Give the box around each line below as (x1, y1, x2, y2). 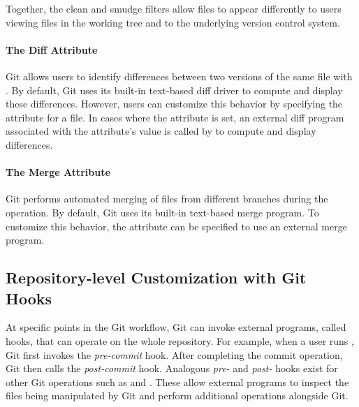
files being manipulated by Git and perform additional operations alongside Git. (6, 388, 349, 403)
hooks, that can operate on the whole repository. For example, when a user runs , (6, 333, 354, 348)
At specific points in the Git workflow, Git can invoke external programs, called (6, 320, 346, 334)
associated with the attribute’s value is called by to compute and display (6, 124, 316, 138)
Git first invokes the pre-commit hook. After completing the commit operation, (6, 347, 343, 362)
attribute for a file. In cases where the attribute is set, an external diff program (6, 110, 344, 124)
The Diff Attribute (6, 42, 98, 57)
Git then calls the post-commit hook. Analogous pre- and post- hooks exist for (6, 361, 338, 376)
